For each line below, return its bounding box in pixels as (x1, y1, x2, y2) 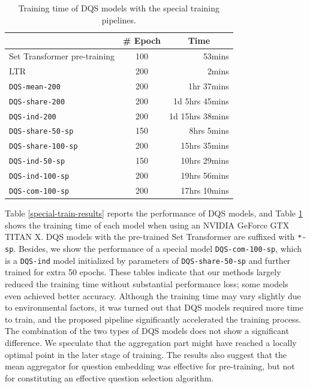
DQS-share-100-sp (9, 142, 78, 151)
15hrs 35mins (180, 139, 229, 152)
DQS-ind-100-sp (9, 172, 70, 181)
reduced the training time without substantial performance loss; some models (5, 277, 288, 290)
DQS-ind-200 (9, 112, 56, 121)
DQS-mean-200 (9, 82, 61, 91)
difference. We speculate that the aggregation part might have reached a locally (5, 336, 297, 348)
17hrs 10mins (180, 184, 229, 197)
